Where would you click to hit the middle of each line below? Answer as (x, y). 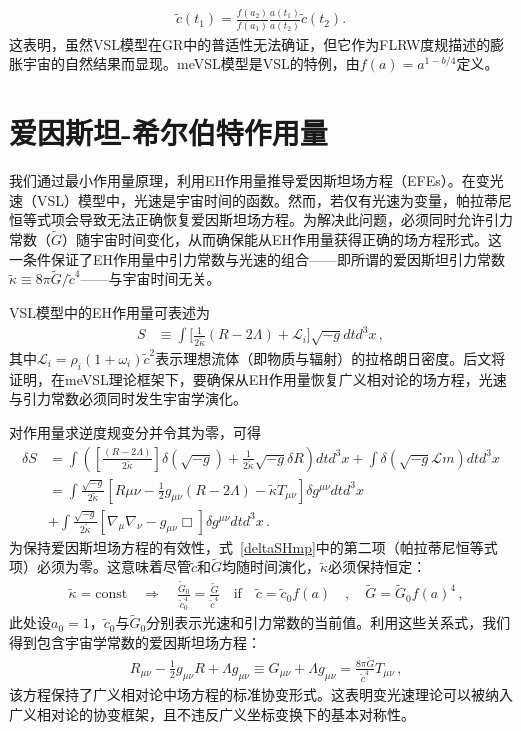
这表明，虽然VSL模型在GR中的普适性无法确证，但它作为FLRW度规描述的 (250, 43)
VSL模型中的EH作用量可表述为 (110, 311)
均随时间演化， (271, 566)
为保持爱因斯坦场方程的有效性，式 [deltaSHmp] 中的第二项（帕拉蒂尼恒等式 (253, 546)
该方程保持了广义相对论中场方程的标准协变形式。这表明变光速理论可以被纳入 (261, 694)
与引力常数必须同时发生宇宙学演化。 (128, 398)
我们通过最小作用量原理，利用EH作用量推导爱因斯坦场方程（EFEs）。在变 (249, 179)
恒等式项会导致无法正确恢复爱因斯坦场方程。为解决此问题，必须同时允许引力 (261, 219)
